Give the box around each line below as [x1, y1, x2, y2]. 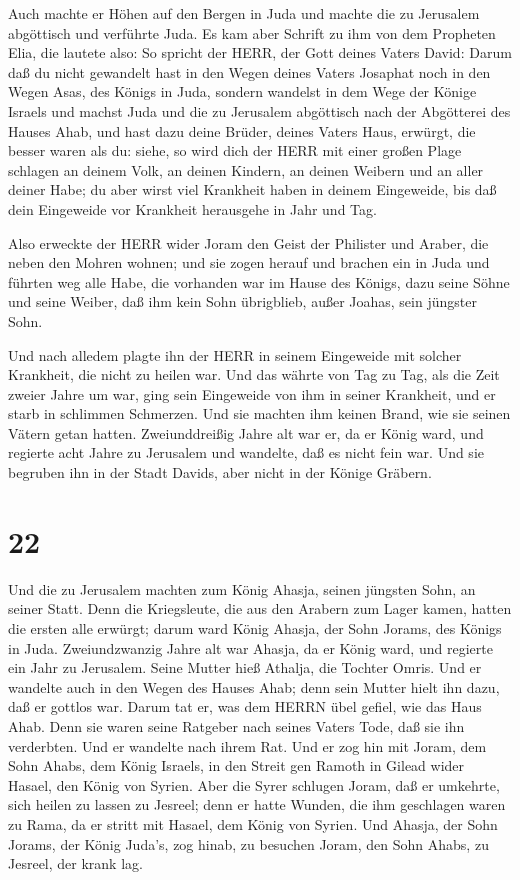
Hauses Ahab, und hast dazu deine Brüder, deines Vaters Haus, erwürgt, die [8, 120, 476, 141]
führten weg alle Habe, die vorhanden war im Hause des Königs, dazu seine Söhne [8, 271, 510, 292]
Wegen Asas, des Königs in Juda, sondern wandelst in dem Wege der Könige [8, 81, 477, 102]
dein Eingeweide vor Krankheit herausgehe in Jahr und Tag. [8, 198, 377, 219]
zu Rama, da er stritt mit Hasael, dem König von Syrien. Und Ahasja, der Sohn [8, 813, 498, 834]
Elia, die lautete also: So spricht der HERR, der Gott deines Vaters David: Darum [8, 42, 512, 63]
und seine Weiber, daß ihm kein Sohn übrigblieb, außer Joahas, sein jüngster [8, 291, 477, 312]
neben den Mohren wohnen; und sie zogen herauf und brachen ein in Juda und [8, 252, 490, 273]
